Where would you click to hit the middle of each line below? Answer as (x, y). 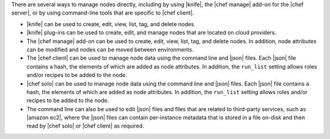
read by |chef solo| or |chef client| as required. (85, 126)
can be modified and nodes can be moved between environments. (110, 49)
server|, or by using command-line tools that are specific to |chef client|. (103, 13)
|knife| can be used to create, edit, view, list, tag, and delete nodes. (111, 24)
